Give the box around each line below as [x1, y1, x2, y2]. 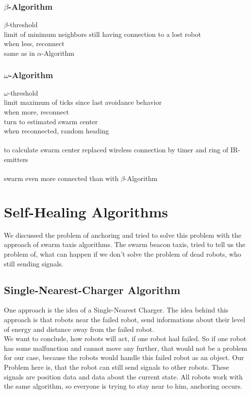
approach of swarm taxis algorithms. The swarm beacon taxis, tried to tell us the [4, 239, 246, 249]
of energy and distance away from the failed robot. [4, 324, 154, 334]
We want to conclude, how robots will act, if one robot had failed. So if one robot [4, 333, 247, 344]
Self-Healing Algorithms [4, 201, 168, 221]
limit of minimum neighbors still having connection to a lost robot [4, 29, 201, 39]
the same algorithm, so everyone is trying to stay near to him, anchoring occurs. [4, 381, 242, 391]
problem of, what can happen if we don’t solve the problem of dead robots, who [4, 249, 241, 259]
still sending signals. [4, 258, 64, 268]
